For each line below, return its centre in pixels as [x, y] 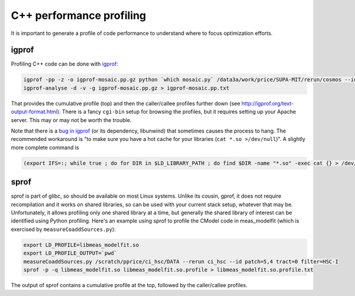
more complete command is [45, 147]
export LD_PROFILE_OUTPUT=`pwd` [70, 253]
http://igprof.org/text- [268, 103]
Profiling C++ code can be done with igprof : [64, 64]
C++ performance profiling [78, 15]
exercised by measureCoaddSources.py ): [63, 229]
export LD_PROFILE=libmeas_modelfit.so [81, 245]
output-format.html [34, 112]
